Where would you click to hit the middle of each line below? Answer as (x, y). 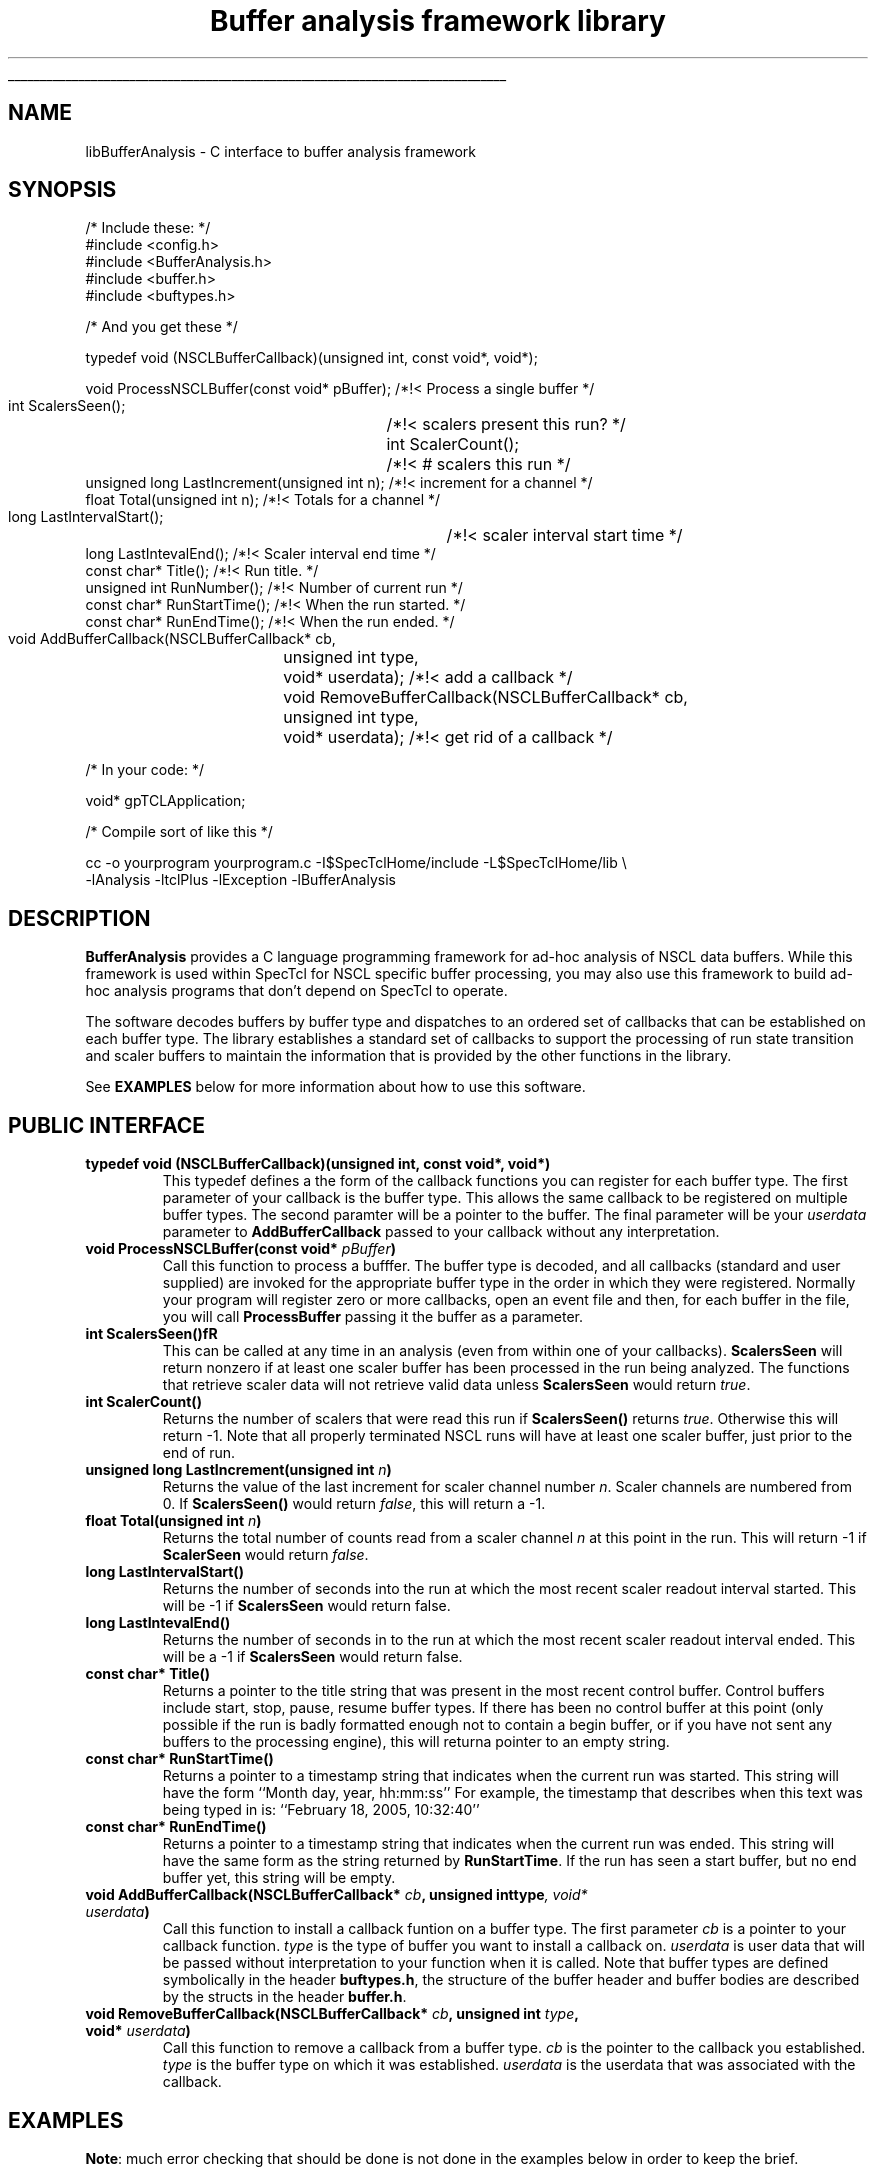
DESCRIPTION (79, 918)
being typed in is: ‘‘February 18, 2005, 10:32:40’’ (321, 1810)
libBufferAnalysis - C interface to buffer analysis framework (281, 151)
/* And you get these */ (161, 327)
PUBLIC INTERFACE (107, 1125)
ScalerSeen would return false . (265, 1555)
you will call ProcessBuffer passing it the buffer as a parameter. (372, 1317)
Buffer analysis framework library (438, 21)
